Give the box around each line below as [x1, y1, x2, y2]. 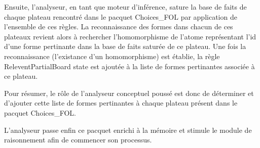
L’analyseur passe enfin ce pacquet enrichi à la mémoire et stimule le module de [4, 124, 252, 135]
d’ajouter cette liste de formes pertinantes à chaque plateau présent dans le [4, 97, 238, 108]
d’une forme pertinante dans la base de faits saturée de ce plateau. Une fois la [4, 41, 246, 52]
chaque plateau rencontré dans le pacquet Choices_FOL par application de [4, 11, 237, 22]
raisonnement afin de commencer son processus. [4, 134, 152, 145]
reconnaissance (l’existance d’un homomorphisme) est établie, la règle [4, 51, 220, 61]
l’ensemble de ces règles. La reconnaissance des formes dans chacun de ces [4, 21, 233, 32]
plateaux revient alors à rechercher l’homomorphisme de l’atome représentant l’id [4, 31, 256, 41]
